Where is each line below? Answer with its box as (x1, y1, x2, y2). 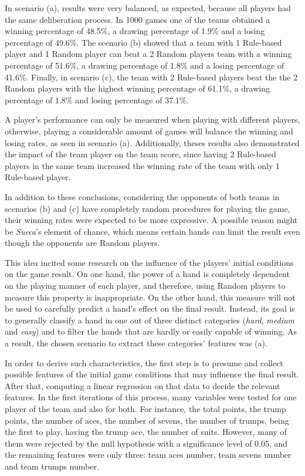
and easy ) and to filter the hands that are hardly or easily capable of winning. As (5, 325, 297, 337)
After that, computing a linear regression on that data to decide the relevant (5, 379, 280, 391)
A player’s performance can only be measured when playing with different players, (5, 113, 300, 126)
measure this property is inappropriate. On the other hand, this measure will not (5, 291, 296, 303)
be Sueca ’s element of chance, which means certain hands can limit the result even (5, 225, 300, 237)
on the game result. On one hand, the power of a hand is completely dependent (5, 268, 290, 280)
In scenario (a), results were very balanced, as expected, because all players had (5, 2, 291, 13)
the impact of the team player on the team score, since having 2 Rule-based (5, 148, 276, 160)
